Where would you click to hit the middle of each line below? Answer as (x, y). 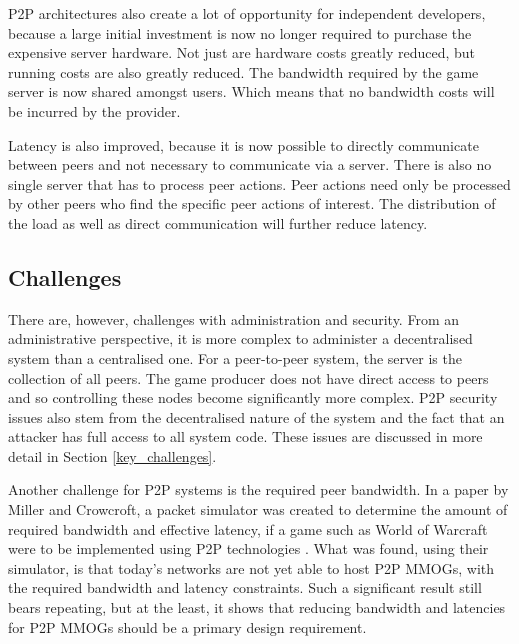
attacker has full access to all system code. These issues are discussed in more (245, 436)
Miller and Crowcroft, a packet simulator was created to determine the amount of (258, 509)
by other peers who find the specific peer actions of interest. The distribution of (252, 203)
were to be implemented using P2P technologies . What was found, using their (248, 548)
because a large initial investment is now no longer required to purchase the (240, 32)
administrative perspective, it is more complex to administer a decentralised (240, 338)
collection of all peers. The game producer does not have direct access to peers (248, 377)
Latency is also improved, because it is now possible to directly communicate (243, 144)
